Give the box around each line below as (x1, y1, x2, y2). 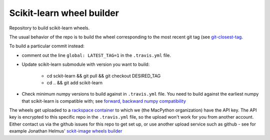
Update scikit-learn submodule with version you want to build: (21, 61, 150, 67)
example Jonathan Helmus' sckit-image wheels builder (9, 128, 122, 134)
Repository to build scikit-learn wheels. (9, 25, 90, 31)
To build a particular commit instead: (9, 43, 85, 49)
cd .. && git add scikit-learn (46, 80, 102, 86)
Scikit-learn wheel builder (9, 7, 119, 18)
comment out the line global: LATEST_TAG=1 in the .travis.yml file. (21, 52, 171, 58)
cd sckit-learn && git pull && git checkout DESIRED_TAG (46, 73, 161, 79)
